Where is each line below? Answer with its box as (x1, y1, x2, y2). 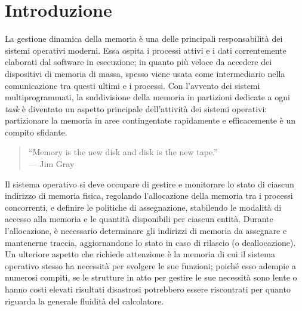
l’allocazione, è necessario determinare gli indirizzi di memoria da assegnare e (5, 224, 287, 237)
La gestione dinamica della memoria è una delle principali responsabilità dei (5, 32, 283, 45)
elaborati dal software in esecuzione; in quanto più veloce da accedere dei (5, 56, 272, 68)
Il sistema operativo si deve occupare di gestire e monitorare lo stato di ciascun (5, 177, 294, 190)
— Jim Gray (28, 158, 75, 170)
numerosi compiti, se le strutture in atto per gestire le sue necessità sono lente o (5, 271, 297, 284)
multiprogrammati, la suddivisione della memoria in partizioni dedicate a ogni (5, 91, 290, 103)
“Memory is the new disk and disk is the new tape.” (28, 146, 218, 158)
